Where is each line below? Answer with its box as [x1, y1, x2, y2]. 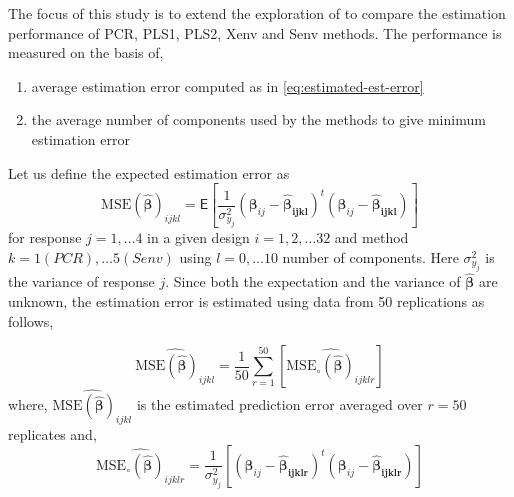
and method [334, 227, 409, 248]
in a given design [147, 227, 250, 248]
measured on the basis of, [8, 42, 164, 63]
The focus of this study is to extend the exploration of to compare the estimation [8, 3, 506, 23]
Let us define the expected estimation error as [8, 162, 290, 183]
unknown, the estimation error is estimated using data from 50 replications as [8, 290, 485, 311]
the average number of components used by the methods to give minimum [31, 109, 486, 130]
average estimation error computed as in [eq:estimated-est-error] [31, 75, 424, 96]
